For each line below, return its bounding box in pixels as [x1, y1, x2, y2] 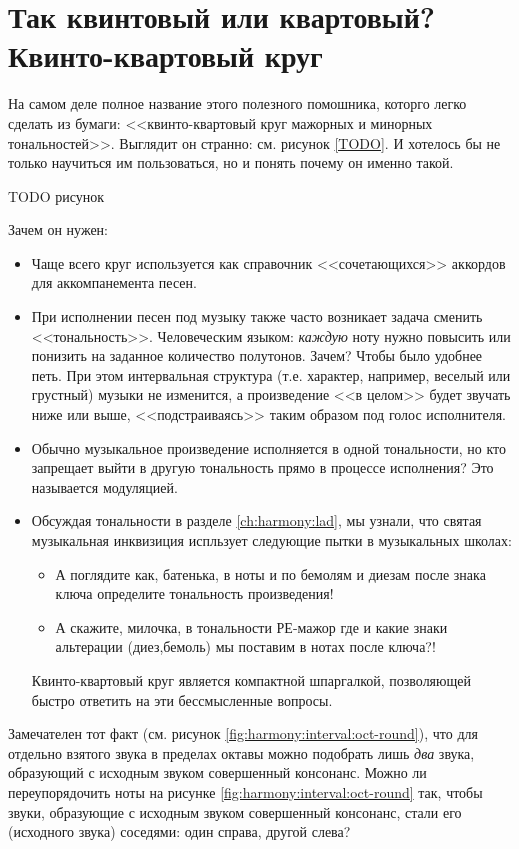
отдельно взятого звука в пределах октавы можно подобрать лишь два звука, [8, 742, 475, 763]
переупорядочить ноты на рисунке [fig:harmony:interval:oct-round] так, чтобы [8, 781, 483, 802]
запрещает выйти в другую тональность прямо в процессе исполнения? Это [31, 457, 494, 478]
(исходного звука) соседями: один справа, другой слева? [8, 821, 351, 842]
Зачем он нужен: [8, 219, 108, 240]
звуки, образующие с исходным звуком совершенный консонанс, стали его [8, 801, 462, 822]
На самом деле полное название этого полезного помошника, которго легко [8, 93, 467, 114]
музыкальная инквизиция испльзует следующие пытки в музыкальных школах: [31, 530, 512, 550]
